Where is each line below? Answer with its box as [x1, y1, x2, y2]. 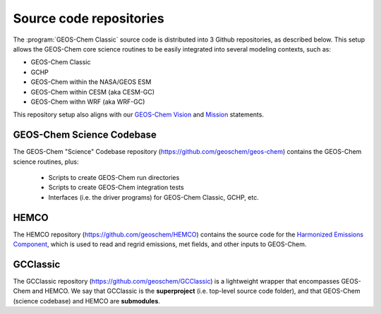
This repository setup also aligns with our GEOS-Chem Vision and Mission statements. [13, 110, 265, 119]
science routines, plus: [13, 157, 79, 166]
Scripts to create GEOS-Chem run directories [48, 173, 180, 181]
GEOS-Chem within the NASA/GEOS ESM [30, 78, 152, 86]
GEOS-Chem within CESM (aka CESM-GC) [30, 87, 155, 96]
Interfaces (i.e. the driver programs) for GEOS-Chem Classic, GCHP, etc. [48, 193, 259, 201]
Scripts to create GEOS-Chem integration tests [48, 183, 184, 192]
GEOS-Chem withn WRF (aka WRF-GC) [30, 97, 145, 106]
